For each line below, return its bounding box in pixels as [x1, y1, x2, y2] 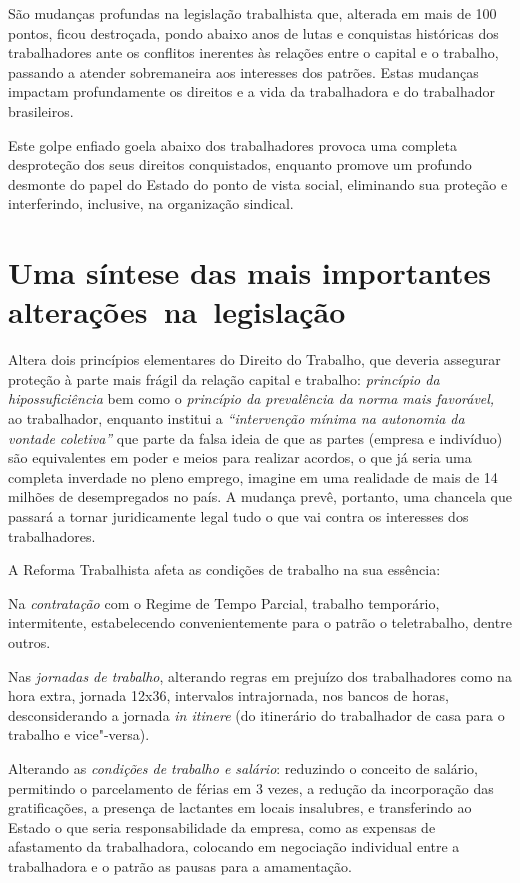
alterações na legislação [8, 291, 346, 332]
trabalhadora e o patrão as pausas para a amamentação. [8, 855, 352, 876]
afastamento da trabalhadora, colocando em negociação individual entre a [8, 836, 460, 857]
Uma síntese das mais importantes [8, 252, 491, 293]
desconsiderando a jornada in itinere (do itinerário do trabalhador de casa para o [8, 704, 505, 725]
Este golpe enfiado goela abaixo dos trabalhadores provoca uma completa [8, 134, 457, 155]
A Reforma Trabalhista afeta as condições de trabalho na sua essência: [8, 559, 441, 580]
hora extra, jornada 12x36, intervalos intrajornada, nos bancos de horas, [8, 685, 449, 706]
